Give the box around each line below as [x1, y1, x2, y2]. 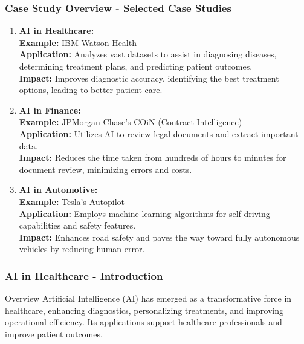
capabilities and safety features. [19, 219, 136, 232]
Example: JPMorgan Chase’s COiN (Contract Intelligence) [19, 115, 242, 128]
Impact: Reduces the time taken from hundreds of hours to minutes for [19, 151, 286, 164]
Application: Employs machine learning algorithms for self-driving [19, 207, 270, 219]
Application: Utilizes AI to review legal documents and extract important [19, 127, 299, 140]
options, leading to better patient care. [19, 83, 163, 96]
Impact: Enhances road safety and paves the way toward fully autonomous [19, 230, 300, 243]
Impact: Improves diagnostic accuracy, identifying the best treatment [19, 71, 279, 84]
